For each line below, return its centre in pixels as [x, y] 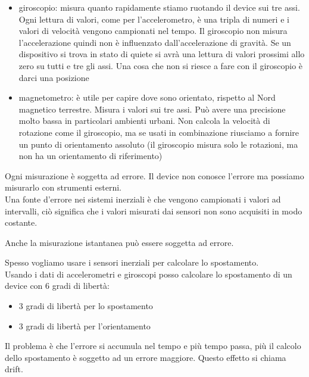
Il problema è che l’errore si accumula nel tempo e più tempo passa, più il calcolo [153, 346]
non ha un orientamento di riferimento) [90, 156]
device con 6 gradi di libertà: [57, 286]
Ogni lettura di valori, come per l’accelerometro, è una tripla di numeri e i [154, 19]
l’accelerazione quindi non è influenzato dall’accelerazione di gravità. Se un [155, 42]
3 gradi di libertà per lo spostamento [86, 306]
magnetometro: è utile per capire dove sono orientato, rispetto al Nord [147, 97]
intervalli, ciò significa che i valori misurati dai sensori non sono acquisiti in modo [154, 211]
